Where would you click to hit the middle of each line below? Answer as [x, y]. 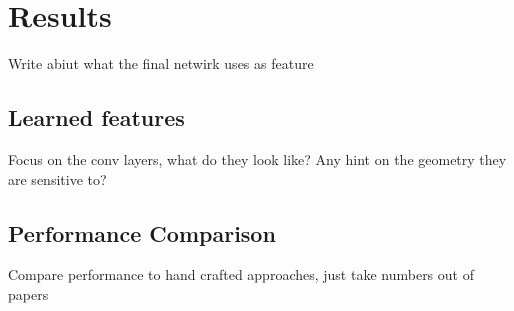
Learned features [96, 117]
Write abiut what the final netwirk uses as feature [161, 63]
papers [28, 293]
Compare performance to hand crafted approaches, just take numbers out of [241, 274]
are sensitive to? [57, 178]
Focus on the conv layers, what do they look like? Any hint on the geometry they [257, 158]
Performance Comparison [142, 232]
